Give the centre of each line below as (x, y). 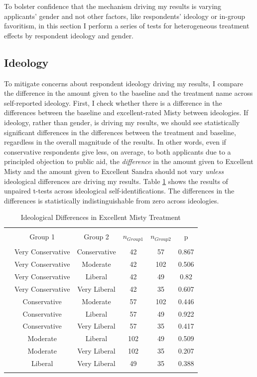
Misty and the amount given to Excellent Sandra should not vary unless (114, 171)
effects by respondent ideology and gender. (69, 35)
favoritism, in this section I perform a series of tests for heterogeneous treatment (127, 26)
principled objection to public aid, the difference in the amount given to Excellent (129, 161)
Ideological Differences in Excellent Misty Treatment (101, 217)
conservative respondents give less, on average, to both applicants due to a (118, 151)
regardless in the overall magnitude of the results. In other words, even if (115, 142)
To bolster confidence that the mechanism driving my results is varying (113, 6)
